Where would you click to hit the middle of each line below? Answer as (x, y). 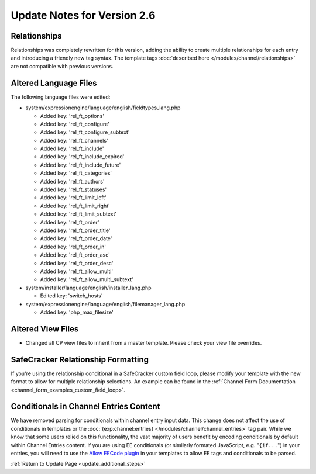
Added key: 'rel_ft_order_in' (73, 247)
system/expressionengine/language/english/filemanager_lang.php (105, 304)
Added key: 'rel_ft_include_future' (80, 165)
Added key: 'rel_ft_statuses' (73, 189)
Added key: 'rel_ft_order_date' (76, 238)
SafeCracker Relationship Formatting (80, 359)
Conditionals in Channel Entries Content (85, 406)
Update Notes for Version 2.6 (83, 15)
